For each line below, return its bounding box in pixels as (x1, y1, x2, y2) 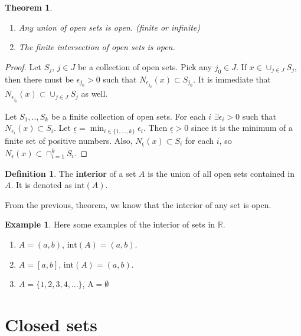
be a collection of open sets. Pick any (77, 60, 212, 73)
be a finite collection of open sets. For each (51, 110, 206, 122)
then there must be (5, 73, 74, 85)
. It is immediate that (193, 73, 271, 85)
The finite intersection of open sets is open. (18, 41, 175, 53)
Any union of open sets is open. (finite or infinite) (18, 21, 201, 33)
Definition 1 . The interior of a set (5, 167, 136, 179)
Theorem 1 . (5, 1, 53, 13)
